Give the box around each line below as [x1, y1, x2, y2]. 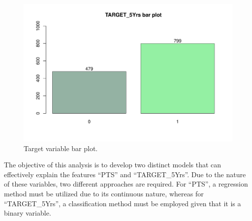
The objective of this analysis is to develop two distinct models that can [4, 159, 221, 170]
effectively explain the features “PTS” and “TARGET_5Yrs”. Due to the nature [4, 169, 246, 179]
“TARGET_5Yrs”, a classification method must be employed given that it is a [4, 198, 241, 208]
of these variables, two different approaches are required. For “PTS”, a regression [4, 179, 248, 189]
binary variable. [4, 208, 51, 218]
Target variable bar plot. [24, 143, 98, 153]
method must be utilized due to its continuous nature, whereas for [4, 189, 204, 199]
